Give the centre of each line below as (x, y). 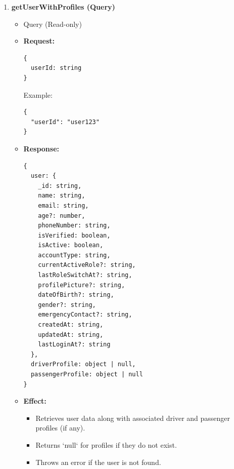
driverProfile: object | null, (83, 364)
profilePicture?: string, (82, 285)
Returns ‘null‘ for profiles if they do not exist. (106, 444)
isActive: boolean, (71, 245)
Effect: (35, 401)
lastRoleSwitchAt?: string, (85, 275)
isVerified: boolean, (74, 235)
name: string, (62, 196)
